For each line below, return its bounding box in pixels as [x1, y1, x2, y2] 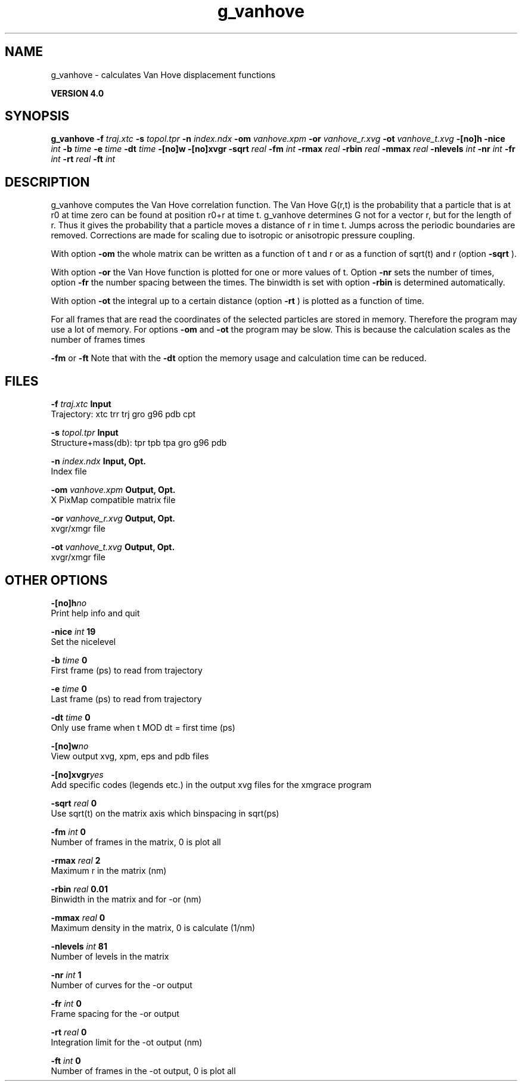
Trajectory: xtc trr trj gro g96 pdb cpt [51, 409, 196, 420]
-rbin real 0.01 [51, 883, 108, 894]
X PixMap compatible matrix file [51, 495, 176, 505]
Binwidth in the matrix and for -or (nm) [51, 893, 202, 904]
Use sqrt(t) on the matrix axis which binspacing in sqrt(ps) [51, 808, 279, 818]
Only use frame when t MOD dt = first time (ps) [51, 722, 235, 733]
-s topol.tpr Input [51, 427, 119, 438]
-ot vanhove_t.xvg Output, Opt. [51, 542, 175, 553]
